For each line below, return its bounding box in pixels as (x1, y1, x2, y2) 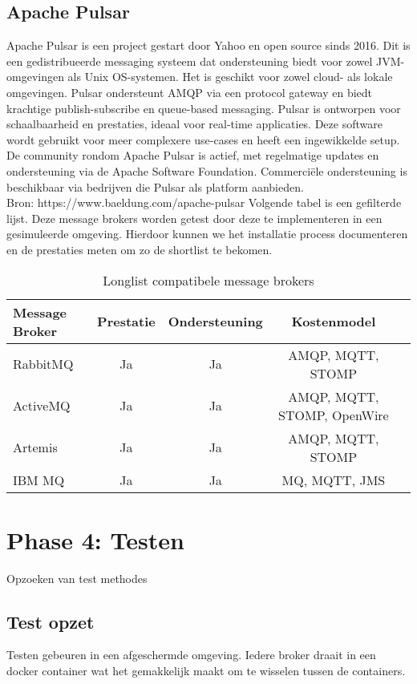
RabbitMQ (13, 354, 74, 374)
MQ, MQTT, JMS (281, 470, 386, 489)
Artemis (13, 438, 58, 457)
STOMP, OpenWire (278, 405, 389, 424)
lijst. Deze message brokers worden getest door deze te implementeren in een (6, 209, 383, 226)
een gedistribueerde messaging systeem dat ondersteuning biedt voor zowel (6, 52, 373, 69)
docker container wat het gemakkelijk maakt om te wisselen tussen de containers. (6, 662, 406, 679)
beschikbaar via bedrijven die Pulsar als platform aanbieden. (6, 178, 304, 195)
